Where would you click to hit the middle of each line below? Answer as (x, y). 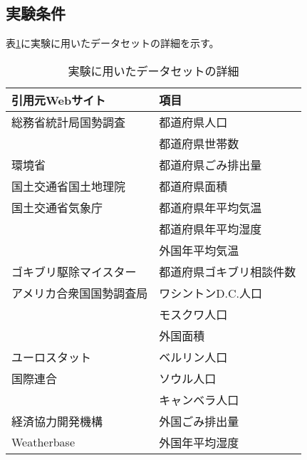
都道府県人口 (193, 122)
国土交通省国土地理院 (69, 186)
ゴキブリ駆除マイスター (74, 271)
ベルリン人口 (193, 357)
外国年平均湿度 (199, 442)
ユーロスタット (52, 357)
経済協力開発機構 (57, 421)
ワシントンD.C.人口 (210, 293)
